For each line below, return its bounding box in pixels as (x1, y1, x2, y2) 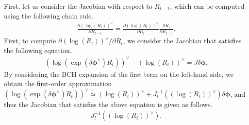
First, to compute (4, 36, 56, 46)
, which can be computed (170, 1, 245, 11)
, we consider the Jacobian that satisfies (123, 36, 242, 46)
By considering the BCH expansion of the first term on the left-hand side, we (4, 69, 233, 79)
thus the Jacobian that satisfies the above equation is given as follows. (4, 99, 213, 109)
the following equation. (4, 45, 72, 55)
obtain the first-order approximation (4, 78, 112, 89)
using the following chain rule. (4, 10, 94, 20)
